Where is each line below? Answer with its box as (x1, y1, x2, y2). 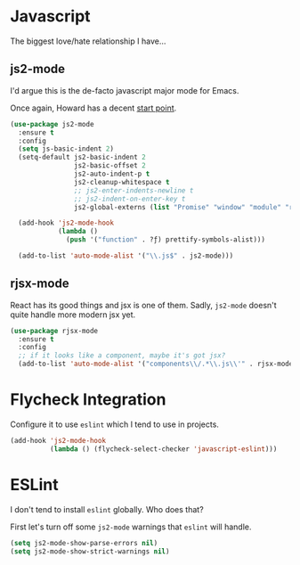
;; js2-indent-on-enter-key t (73, 194, 186, 203)
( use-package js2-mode (10, 119, 94, 128)
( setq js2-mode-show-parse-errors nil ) (10, 538, 158, 547)
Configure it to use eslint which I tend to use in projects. (10, 419, 219, 430)
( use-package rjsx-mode (10, 326, 99, 335)
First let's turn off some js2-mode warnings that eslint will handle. (10, 521, 252, 532)
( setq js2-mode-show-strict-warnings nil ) (10, 546, 170, 556)
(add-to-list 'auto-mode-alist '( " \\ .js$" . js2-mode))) (18, 251, 234, 260)
